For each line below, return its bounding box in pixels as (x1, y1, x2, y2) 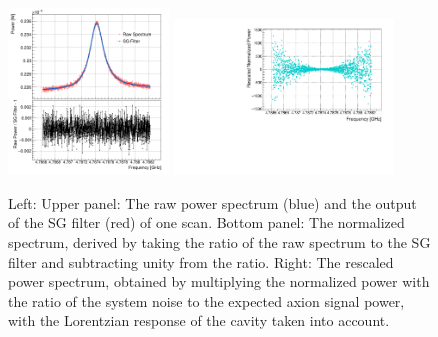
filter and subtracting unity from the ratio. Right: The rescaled (8, 251, 394, 272)
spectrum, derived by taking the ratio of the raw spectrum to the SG (8, 231, 431, 252)
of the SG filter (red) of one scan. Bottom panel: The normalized (8, 212, 405, 233)
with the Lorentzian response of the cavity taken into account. (8, 310, 390, 331)
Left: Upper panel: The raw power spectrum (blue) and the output (8, 192, 417, 213)
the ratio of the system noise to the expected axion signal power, (8, 290, 405, 311)
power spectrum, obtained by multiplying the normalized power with (8, 271, 430, 292)
